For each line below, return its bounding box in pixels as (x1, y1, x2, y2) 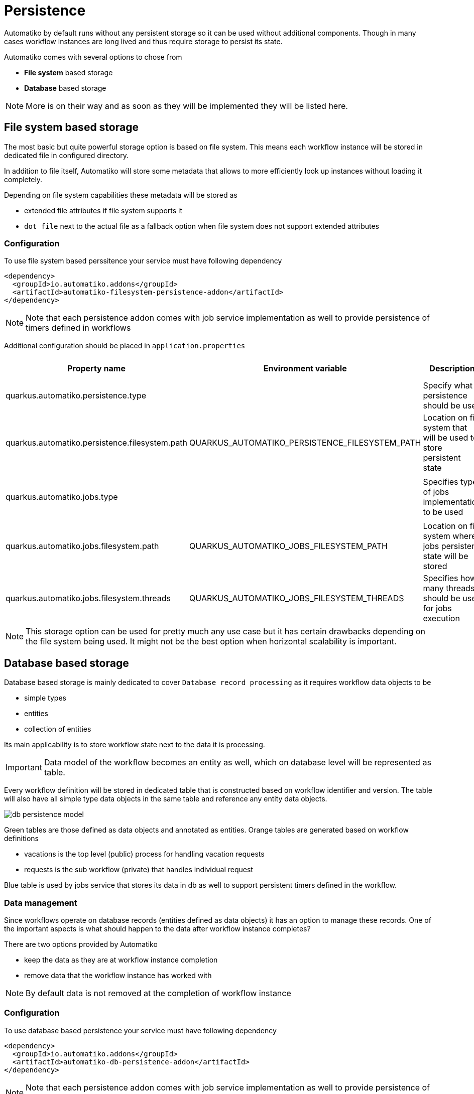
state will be (423, 551, 468, 562)
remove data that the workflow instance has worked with (24, 971, 212, 980)
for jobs (423, 603, 452, 614)
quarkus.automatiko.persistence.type (6, 390, 147, 401)
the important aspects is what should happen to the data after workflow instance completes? (4, 924, 311, 933)
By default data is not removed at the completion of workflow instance (26, 988, 291, 998)
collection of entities (24, 725, 91, 734)
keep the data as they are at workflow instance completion (24, 955, 218, 964)
